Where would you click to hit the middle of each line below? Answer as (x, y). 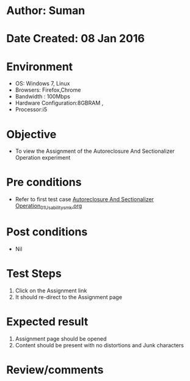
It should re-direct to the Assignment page (68, 297)
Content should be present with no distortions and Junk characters (100, 345)
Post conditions (47, 232)
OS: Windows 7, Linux (42, 84)
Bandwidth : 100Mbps (42, 97)
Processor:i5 (31, 109)
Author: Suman (46, 11)
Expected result (47, 322)
